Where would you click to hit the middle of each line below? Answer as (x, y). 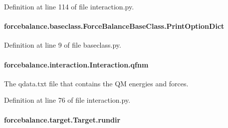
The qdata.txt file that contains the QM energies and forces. (96, 83)
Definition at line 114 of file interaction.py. (69, 6)
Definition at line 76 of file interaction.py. (67, 100)
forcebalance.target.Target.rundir (62, 119)
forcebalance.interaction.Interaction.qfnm (76, 64)
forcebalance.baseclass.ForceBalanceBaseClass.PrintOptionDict (114, 26)
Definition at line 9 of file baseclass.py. (63, 45)
